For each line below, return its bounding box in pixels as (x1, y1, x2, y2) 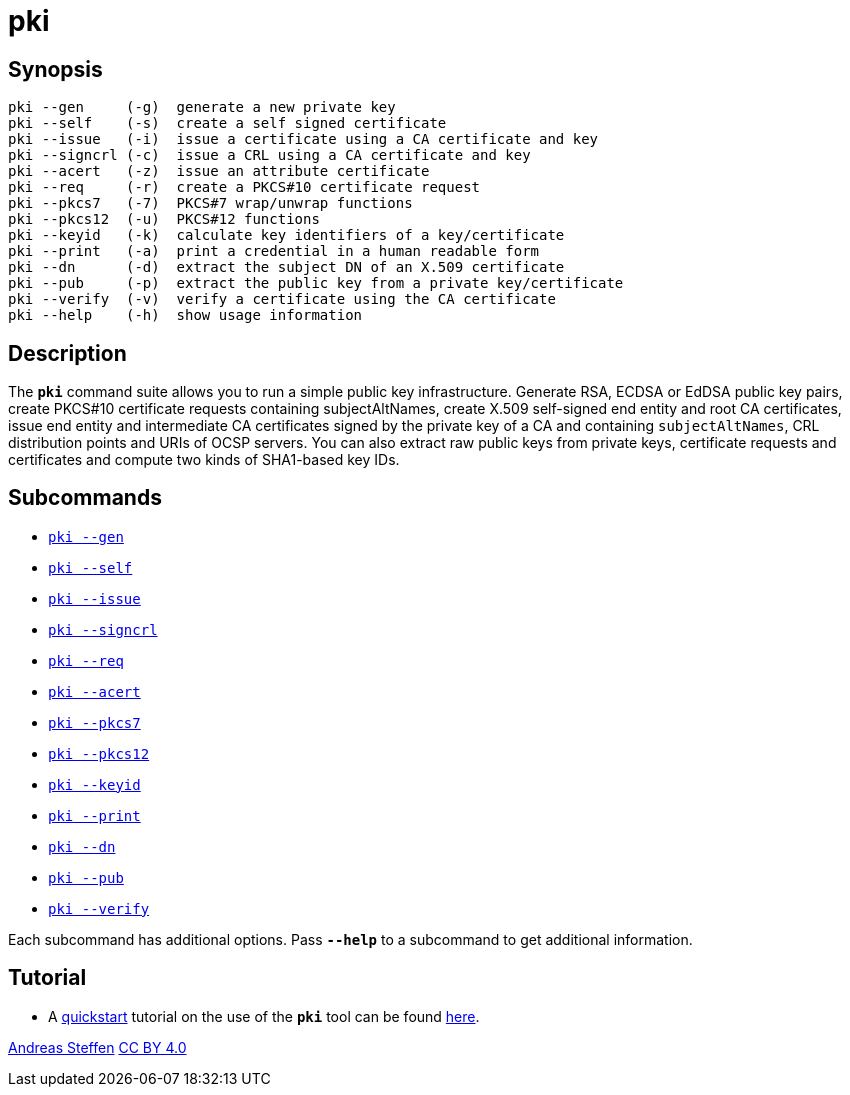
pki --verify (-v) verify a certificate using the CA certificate (8, 291, 556, 308)
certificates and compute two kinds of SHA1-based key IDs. (8, 451, 400, 469)
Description (8, 340, 127, 366)
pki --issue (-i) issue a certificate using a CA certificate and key (8, 131, 599, 148)
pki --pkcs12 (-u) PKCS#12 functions (8, 211, 320, 228)
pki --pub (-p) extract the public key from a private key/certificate (8, 275, 624, 292)
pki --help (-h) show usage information (8, 307, 363, 324)
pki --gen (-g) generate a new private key (8, 99, 396, 116)
